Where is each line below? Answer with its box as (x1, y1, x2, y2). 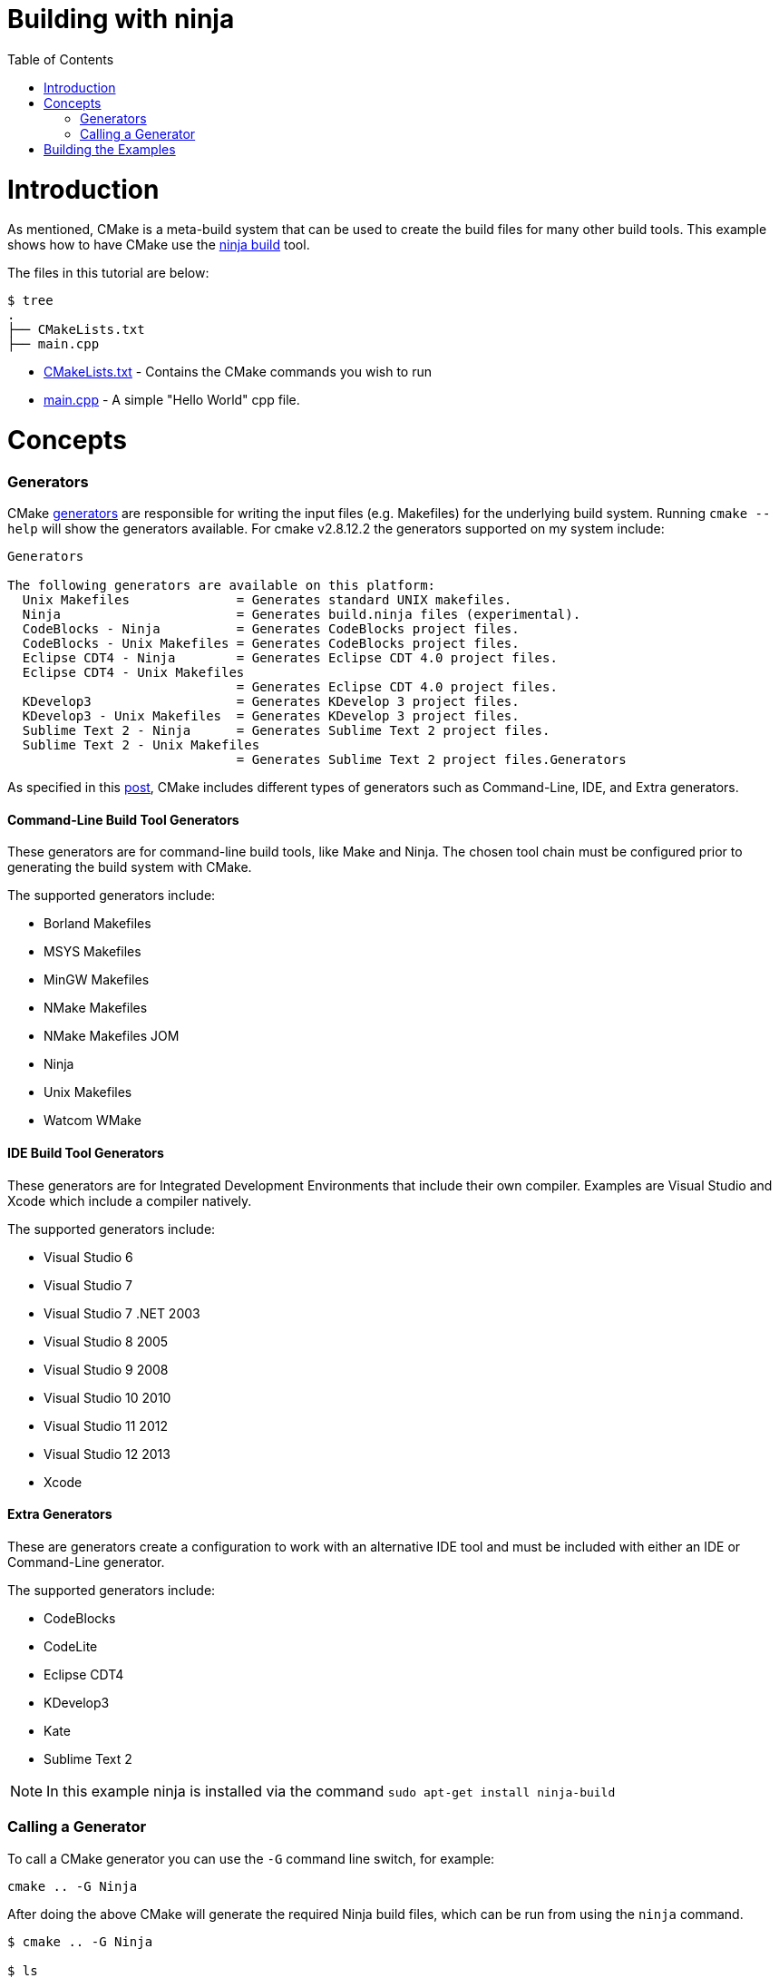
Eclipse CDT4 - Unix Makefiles (22, 665, 245, 681)
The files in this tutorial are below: (7, 265, 209, 281)
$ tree (7, 293, 54, 308)
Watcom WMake (44, 1112, 141, 1129)
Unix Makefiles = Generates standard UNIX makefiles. (22, 592, 512, 608)
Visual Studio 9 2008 (44, 1361, 169, 1377)
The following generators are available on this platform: (7, 578, 436, 593)
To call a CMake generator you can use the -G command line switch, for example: (7, 1850, 495, 1866)
